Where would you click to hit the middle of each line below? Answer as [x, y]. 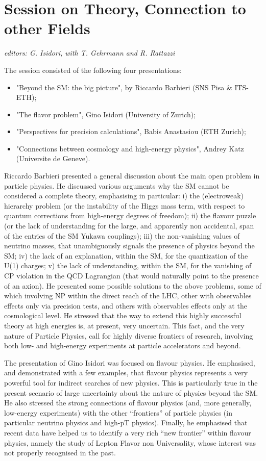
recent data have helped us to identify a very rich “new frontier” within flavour [128, 432]
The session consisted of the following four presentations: [93, 70]
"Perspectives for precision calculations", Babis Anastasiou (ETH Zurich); [131, 131]
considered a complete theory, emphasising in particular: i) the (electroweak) [124, 196]
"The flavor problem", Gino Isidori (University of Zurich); [106, 114]
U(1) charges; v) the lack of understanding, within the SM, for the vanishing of [128, 265]
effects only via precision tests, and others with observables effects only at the [126, 305]
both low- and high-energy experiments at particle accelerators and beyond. [123, 345]
